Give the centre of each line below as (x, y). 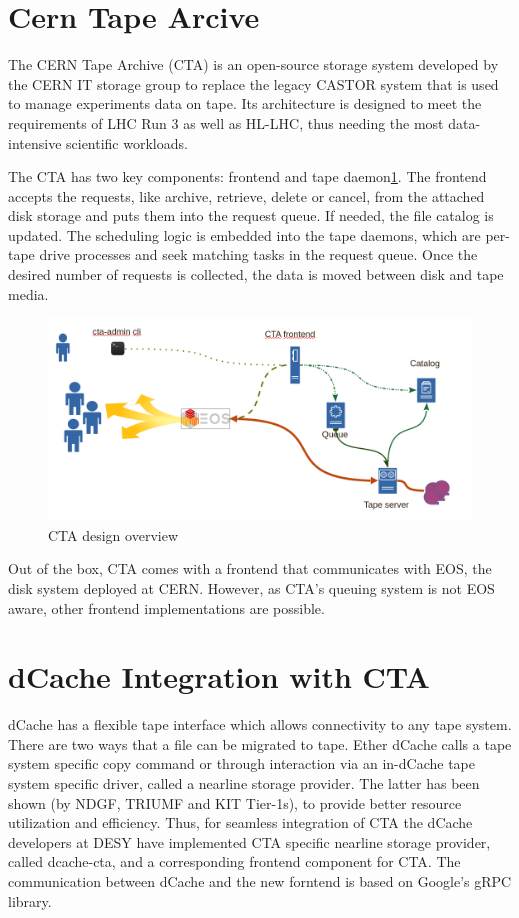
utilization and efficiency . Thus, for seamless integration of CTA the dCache (240, 822)
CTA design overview (113, 534)
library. (30, 900)
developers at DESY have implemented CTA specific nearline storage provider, (249, 841)
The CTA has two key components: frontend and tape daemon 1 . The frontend (247, 176)
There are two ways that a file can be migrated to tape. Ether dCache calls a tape (260, 743)
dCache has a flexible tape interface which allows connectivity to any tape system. (260, 724)
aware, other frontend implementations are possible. (166, 607)
